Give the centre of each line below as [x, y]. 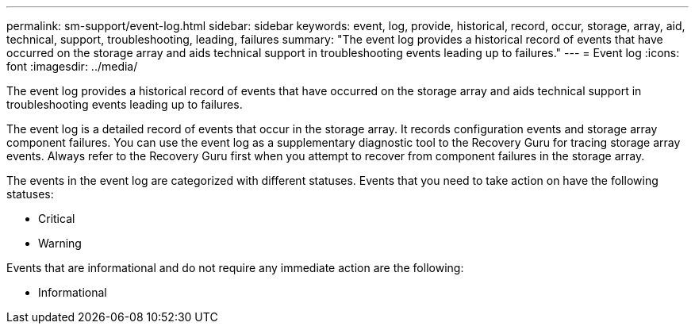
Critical [57, 219]
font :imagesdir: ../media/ [72, 66]
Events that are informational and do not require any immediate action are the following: [235, 268]
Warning [60, 243]
